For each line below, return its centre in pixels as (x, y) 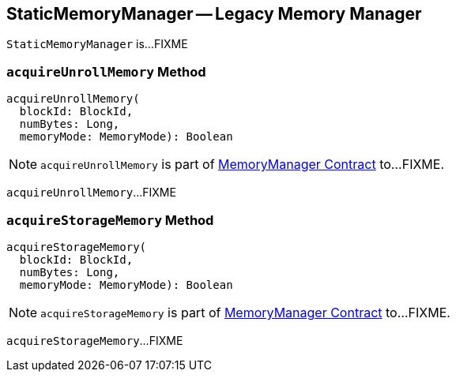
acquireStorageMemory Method (110, 220)
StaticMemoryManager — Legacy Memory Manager (214, 14)
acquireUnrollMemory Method (106, 71)
